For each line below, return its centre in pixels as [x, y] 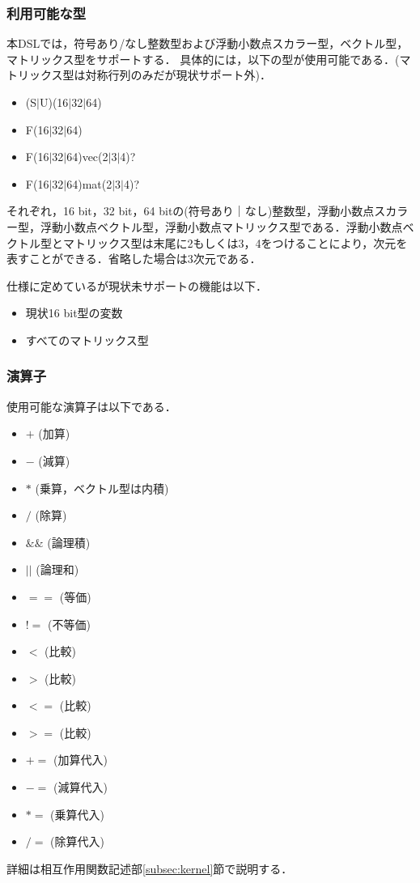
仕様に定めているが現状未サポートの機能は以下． [137, 285]
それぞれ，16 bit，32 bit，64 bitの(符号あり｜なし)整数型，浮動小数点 [191, 211]
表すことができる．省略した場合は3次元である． [134, 259]
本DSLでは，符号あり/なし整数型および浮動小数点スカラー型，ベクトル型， [208, 43]
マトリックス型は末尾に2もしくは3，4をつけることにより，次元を [235, 242]
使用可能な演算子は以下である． [91, 406]
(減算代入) [81, 787]
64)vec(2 [87, 157]
